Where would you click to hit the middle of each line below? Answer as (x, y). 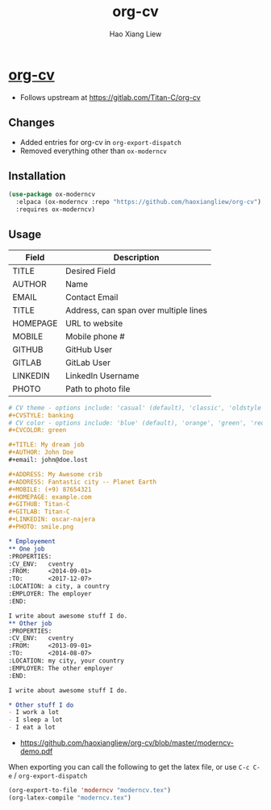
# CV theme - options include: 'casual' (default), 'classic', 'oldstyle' (137, 408)
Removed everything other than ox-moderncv (93, 151)
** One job (27, 549)
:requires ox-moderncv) (55, 210)
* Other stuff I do (41, 705)
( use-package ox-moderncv (52, 195)
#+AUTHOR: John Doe (41, 453)
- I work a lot (34, 712)
